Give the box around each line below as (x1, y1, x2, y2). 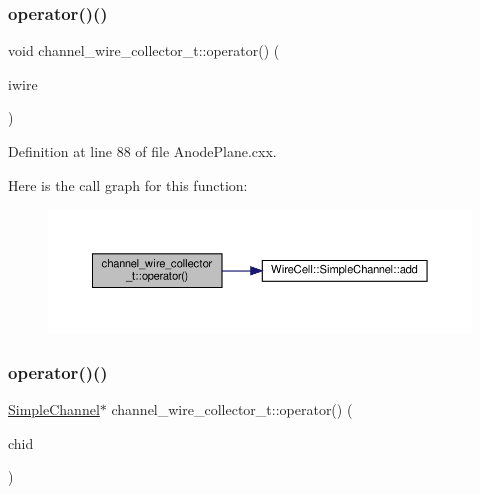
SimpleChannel (8, 399, 100, 420)
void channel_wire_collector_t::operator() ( (8, 40, 280, 61)
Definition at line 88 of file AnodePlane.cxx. (8, 141, 277, 161)
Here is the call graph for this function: (8, 174, 248, 195)
